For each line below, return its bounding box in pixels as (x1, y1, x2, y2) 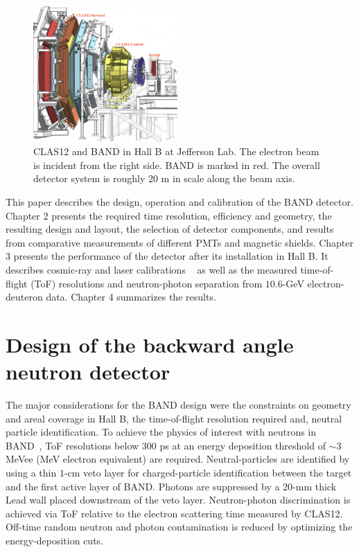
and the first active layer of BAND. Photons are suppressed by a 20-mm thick (6, 479, 337, 493)
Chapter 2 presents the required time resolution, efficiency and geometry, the (6, 208, 332, 222)
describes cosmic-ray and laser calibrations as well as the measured (6, 262, 297, 276)
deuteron (6, 290, 43, 304)
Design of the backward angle (6, 330, 294, 358)
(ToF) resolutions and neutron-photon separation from (30, 276, 263, 290)
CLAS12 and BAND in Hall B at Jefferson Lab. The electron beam (33, 144, 319, 159)
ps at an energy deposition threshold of (159, 438, 326, 452)
